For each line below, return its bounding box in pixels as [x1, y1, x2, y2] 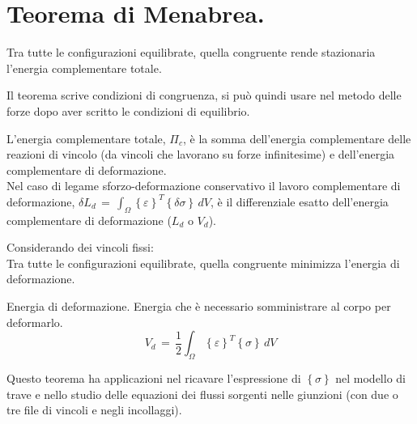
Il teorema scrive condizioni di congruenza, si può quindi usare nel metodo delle [6, 87, 402, 104]
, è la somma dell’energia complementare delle [182, 129, 411, 146]
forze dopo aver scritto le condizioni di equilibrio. [6, 102, 250, 119]
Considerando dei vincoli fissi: [6, 239, 154, 256]
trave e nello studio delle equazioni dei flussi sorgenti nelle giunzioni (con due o [6, 385, 398, 402]
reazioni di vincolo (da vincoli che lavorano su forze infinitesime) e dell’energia [6, 146, 395, 163]
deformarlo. [6, 313, 63, 330]
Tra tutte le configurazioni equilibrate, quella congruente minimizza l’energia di [6, 254, 400, 271]
